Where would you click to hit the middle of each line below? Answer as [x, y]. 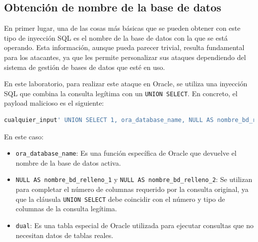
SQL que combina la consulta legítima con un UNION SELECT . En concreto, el [121, 93]
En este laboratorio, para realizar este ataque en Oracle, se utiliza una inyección [126, 84]
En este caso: [24, 136]
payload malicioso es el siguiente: [54, 103]
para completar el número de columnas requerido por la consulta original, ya [132, 189]
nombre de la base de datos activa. [68, 162]
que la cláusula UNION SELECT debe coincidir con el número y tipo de [120, 199]
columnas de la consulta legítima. [66, 209]
